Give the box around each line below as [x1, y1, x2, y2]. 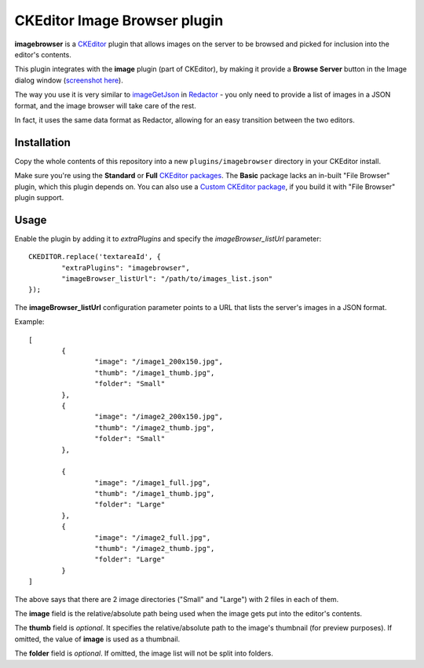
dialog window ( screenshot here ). [14, 75, 123, 85]
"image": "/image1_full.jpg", [94, 478, 211, 487]
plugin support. [14, 192, 64, 202]
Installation [14, 136, 71, 149]
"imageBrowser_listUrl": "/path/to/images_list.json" [61, 275, 273, 283]
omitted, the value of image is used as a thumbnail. [14, 634, 181, 644]
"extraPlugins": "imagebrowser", [61, 263, 190, 272]
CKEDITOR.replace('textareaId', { [28, 252, 161, 261]
